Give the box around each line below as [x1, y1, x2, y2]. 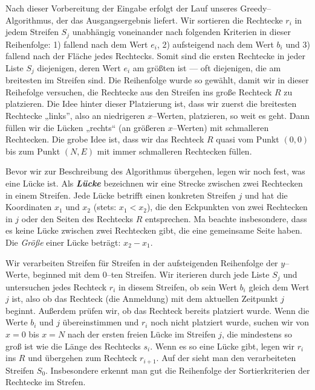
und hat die [244, 188, 288, 201]
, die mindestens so [221, 328, 292, 340]
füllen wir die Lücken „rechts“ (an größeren [5, 121, 166, 133]
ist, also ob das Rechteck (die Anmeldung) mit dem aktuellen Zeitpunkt [11, 292, 278, 305]
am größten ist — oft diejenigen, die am [132, 61, 281, 74]
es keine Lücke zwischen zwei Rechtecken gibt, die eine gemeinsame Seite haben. [5, 224, 302, 237]
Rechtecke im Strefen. [5, 376, 86, 388]
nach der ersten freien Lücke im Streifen [67, 328, 216, 340]
